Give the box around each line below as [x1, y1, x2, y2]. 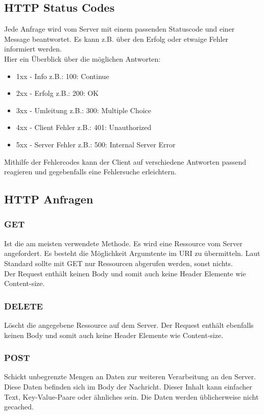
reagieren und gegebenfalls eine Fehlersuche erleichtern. [4, 166, 177, 177]
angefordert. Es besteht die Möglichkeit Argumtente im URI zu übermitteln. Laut [4, 248, 260, 258]
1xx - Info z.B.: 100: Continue [16, 70, 109, 81]
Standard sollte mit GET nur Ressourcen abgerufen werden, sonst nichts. [4, 257, 233, 268]
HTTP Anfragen [4, 191, 93, 207]
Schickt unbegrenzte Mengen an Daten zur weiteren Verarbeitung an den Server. [4, 371, 256, 382]
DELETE [4, 299, 43, 312]
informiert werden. [4, 43, 62, 54]
